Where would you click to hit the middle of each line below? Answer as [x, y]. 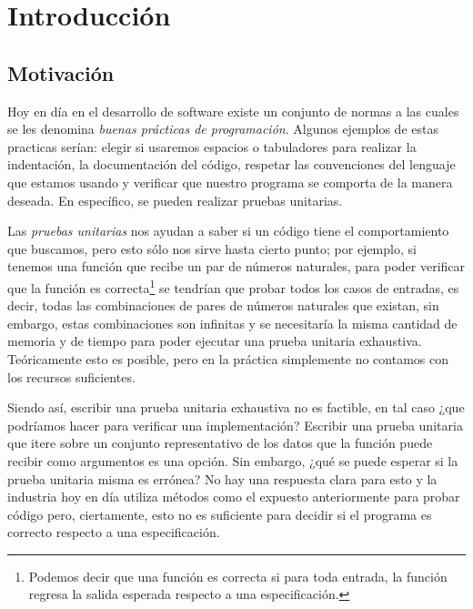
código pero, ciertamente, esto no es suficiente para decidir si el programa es [220, 514]
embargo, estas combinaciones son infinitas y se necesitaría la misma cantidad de [232, 323]
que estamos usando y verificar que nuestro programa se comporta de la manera [230, 182]
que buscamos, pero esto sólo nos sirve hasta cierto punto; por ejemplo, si [212, 248]
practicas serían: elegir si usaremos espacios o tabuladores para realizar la [212, 146]
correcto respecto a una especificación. [114, 532]
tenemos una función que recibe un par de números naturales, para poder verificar [236, 266]
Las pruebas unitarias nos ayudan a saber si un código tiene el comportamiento [228, 231]
